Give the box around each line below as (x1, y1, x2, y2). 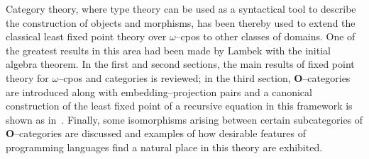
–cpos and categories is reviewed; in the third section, (58, 70, 291, 85)
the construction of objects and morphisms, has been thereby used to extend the (6, 15, 356, 30)
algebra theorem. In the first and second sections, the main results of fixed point (6, 57, 355, 71)
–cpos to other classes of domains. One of (175, 29, 356, 44)
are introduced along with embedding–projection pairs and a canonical (6, 84, 312, 99)
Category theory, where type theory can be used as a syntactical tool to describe (6, 1, 356, 16)
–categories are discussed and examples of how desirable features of (14, 126, 307, 141)
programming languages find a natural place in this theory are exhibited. (6, 139, 323, 154)
